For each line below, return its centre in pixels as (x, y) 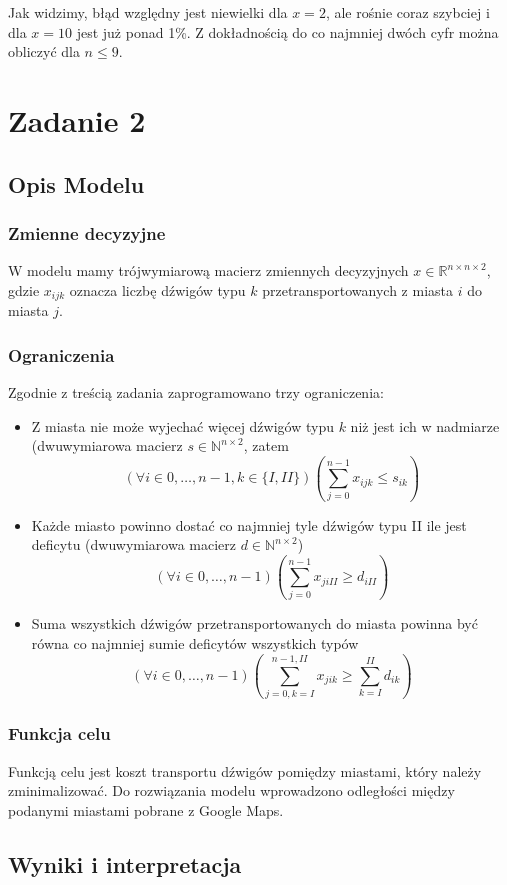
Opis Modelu (76, 183)
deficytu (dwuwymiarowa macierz (134, 544)
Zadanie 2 (77, 119)
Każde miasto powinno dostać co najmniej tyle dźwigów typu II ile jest (249, 524)
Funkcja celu (59, 733)
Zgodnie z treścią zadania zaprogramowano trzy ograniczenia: (196, 392)
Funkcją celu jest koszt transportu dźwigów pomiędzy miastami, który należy (245, 770)
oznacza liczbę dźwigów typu (157, 289)
